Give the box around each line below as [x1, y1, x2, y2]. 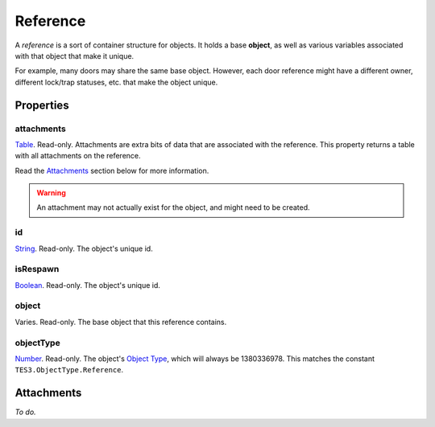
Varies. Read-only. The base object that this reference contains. [14, 317, 227, 326]
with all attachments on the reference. [14, 151, 141, 161]
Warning [36, 188, 66, 198]
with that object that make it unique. [14, 51, 135, 60]
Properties [14, 98, 69, 112]
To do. [14, 407, 36, 417]
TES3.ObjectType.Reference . [14, 365, 124, 375]
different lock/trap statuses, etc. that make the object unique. [14, 77, 218, 87]
